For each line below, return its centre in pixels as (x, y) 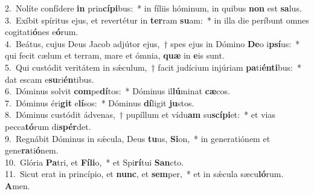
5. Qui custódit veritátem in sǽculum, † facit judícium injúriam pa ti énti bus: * (153, 67)
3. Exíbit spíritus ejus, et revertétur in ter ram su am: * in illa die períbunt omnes (157, 20)
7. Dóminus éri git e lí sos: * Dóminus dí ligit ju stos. (100, 102)
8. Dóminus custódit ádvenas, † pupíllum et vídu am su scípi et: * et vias (140, 115)
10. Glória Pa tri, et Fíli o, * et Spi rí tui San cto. (95, 162)
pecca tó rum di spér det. (48, 126)
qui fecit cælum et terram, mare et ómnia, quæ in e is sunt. (115, 55)
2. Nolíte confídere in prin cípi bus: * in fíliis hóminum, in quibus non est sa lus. (153, 8)
